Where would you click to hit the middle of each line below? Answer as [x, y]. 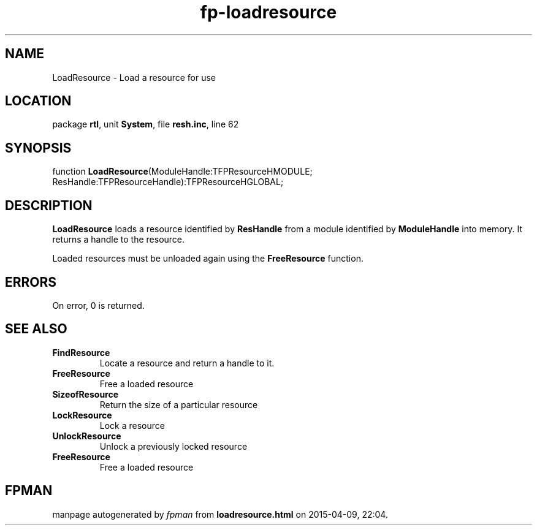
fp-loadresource [268, 12]
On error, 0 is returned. [98, 305]
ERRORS [31, 282]
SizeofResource [86, 394]
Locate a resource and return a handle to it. [187, 363]
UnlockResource [87, 436]
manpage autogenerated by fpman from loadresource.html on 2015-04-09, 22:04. [220, 514]
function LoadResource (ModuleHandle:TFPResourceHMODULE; [182, 172]
